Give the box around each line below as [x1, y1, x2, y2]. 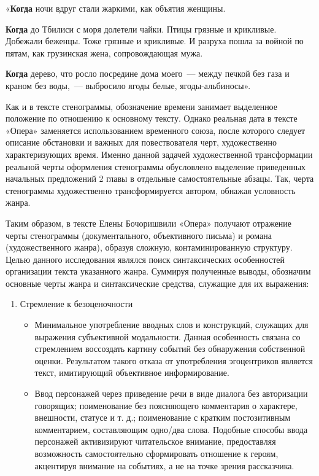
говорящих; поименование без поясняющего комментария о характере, [34, 399, 298, 412]
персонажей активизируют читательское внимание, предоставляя [34, 435, 276, 448]
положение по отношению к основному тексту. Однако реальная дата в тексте [6, 112, 298, 125]
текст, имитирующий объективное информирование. [34, 366, 229, 379]
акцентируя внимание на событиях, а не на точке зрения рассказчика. [34, 459, 294, 472]
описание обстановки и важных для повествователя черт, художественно [6, 136, 277, 149]
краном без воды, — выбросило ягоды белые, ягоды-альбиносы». [6, 79, 251, 92]
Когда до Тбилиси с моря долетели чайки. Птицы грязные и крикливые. [6, 22, 277, 35]
